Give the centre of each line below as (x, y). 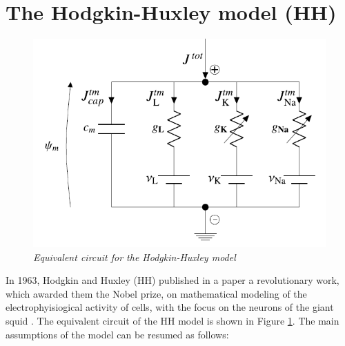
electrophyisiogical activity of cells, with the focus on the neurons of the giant (170, 307)
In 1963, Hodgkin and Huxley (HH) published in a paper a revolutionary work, (172, 280)
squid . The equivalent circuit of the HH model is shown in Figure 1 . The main (172, 320)
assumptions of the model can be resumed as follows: (117, 334)
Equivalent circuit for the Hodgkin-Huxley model (135, 257)
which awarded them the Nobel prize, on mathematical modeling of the (156, 293)
